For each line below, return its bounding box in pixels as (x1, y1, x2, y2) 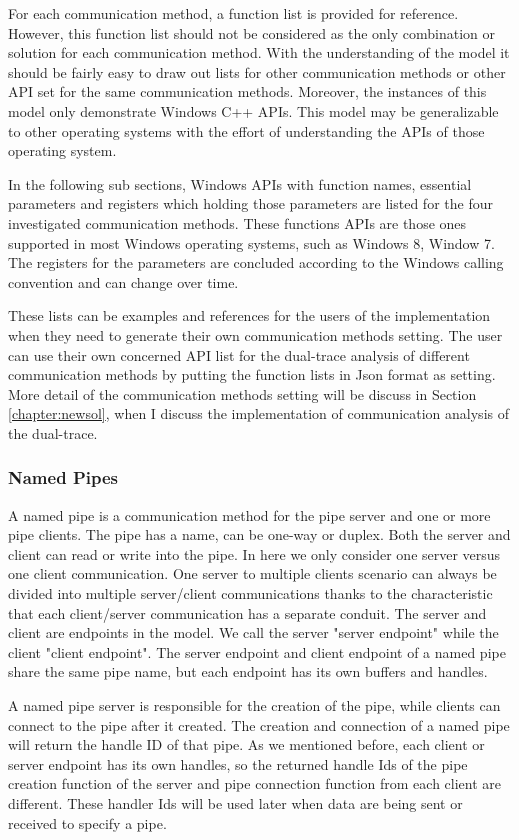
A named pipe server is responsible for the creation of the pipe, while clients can (8, 695, 501, 716)
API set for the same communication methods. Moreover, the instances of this (8, 81, 487, 102)
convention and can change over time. (8, 271, 239, 292)
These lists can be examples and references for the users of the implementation (8, 305, 491, 326)
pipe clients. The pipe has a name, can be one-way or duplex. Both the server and (8, 524, 511, 545)
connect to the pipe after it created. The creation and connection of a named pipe (8, 714, 510, 735)
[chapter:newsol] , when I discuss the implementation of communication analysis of (8, 403, 509, 424)
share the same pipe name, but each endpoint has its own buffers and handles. (8, 661, 488, 682)
